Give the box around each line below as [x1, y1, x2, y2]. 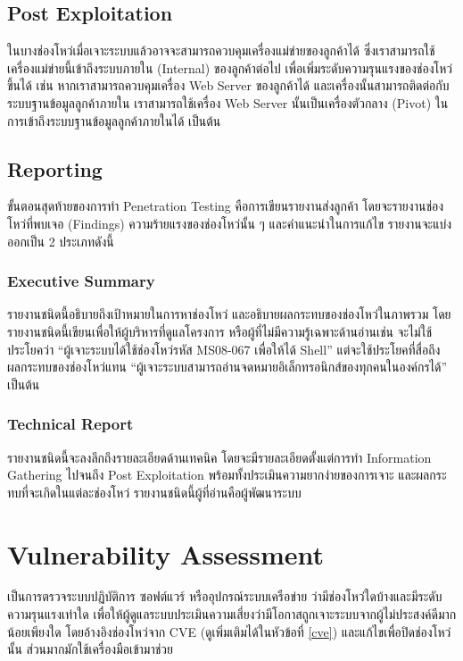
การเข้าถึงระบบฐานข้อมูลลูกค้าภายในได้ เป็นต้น [7, 111, 221, 130]
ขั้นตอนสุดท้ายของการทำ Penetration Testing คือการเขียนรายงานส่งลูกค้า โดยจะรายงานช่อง [7, 197, 444, 215]
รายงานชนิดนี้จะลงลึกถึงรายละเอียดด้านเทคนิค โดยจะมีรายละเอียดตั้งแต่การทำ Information [7, 448, 432, 466]
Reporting [7, 155, 103, 182]
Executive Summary [7, 270, 155, 292]
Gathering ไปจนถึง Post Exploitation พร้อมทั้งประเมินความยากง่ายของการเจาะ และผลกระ [7, 465, 447, 484]
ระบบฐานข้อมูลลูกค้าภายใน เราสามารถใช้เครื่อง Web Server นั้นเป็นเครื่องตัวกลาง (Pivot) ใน [7, 93, 449, 112]
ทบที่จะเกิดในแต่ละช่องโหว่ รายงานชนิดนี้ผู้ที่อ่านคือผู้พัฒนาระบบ [7, 482, 302, 501]
